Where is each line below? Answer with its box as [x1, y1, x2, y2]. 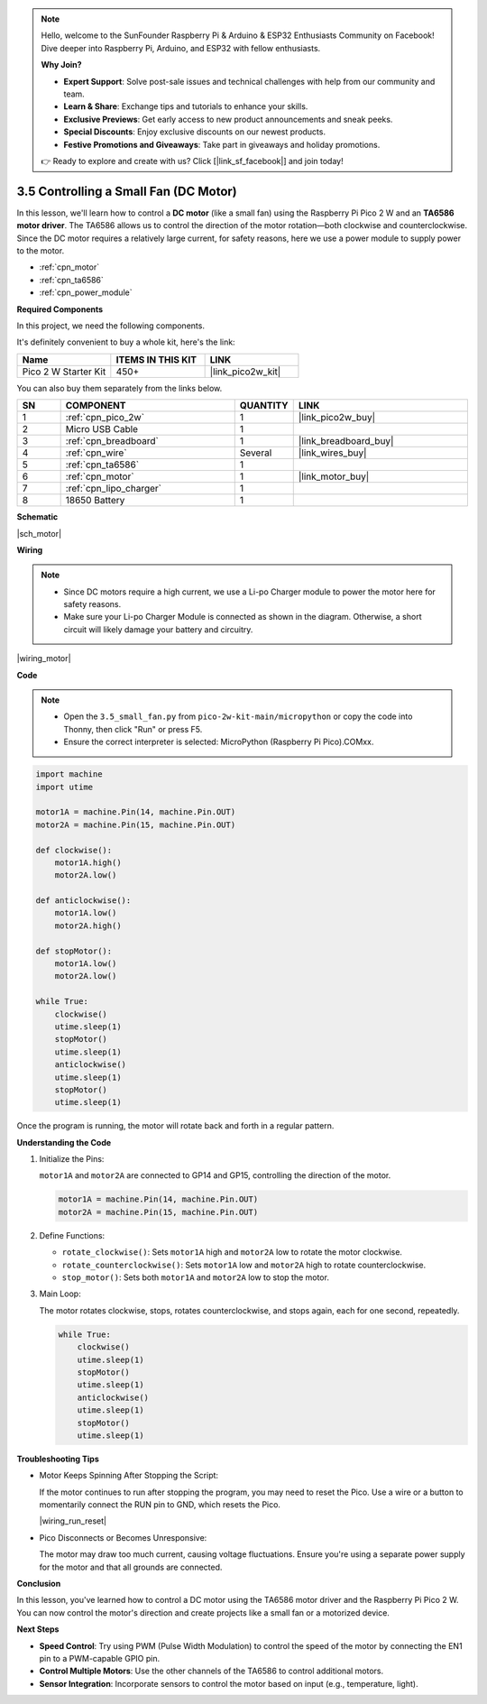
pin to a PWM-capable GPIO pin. [39, 1653, 161, 1663]
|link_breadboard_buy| [298, 435, 394, 447]
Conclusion [16, 1579, 61, 1589]
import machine [35, 769, 103, 779]
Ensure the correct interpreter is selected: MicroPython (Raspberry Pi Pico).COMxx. [63, 736, 374, 748]
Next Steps [16, 1624, 60, 1635]
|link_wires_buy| [298, 447, 367, 459]
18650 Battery [65, 494, 125, 507]
